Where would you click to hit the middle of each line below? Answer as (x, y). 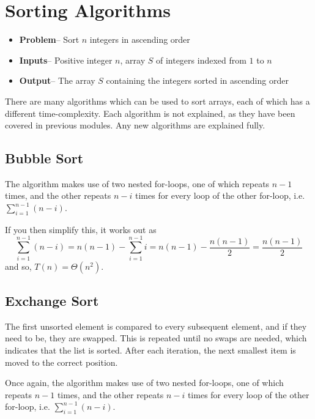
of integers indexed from (201, 60)
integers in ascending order (140, 39)
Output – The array (57, 80)
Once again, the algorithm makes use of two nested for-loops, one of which (144, 383)
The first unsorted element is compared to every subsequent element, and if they (156, 326)
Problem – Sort (49, 39)
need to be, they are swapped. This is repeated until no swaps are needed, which (156, 338)
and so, (18, 266)
